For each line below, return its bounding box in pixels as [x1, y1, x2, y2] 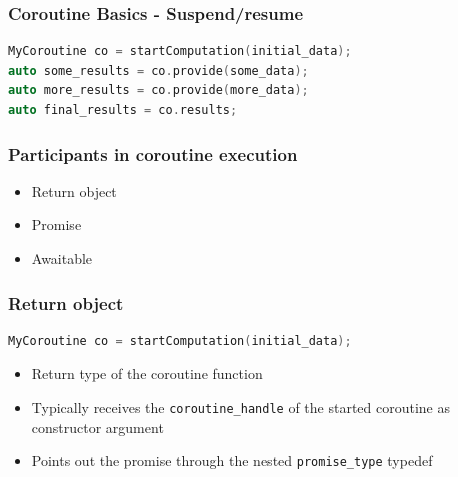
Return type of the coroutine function [31, 363, 263, 384]
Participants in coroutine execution [8, 141, 298, 166]
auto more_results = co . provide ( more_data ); [8, 83, 309, 98]
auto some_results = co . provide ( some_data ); [8, 63, 309, 78]
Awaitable [31, 248, 93, 268]
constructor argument [31, 416, 164, 437]
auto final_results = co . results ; [8, 103, 238, 117]
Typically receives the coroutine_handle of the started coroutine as [31, 397, 450, 417]
